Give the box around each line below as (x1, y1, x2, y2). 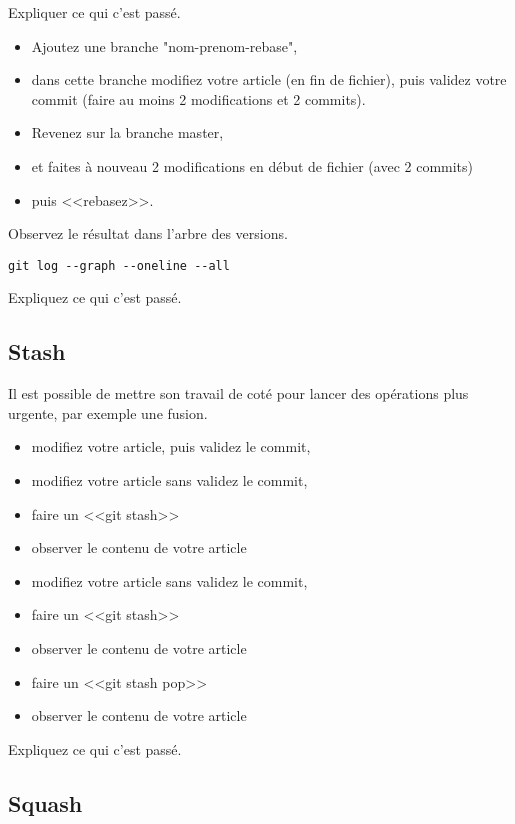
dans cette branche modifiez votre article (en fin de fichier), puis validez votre (31, 69, 507, 90)
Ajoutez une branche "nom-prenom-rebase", (31, 35, 298, 56)
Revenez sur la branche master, (31, 122, 224, 143)
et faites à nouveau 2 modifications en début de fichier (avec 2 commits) (31, 155, 474, 176)
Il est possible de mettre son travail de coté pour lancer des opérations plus (8, 383, 469, 404)
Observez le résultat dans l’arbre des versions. (8, 223, 288, 244)
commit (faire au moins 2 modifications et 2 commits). (31, 88, 366, 109)
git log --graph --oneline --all (8, 258, 230, 273)
